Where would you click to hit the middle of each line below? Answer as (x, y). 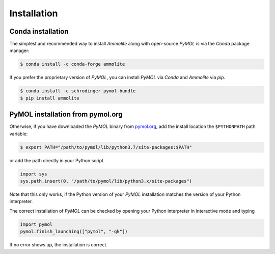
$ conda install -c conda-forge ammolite (73, 64)
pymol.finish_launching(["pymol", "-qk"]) (74, 232)
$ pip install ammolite (50, 98)
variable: (19, 134)
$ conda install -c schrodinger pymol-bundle (78, 91)
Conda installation (39, 31)
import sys (34, 174)
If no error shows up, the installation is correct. (59, 245)
